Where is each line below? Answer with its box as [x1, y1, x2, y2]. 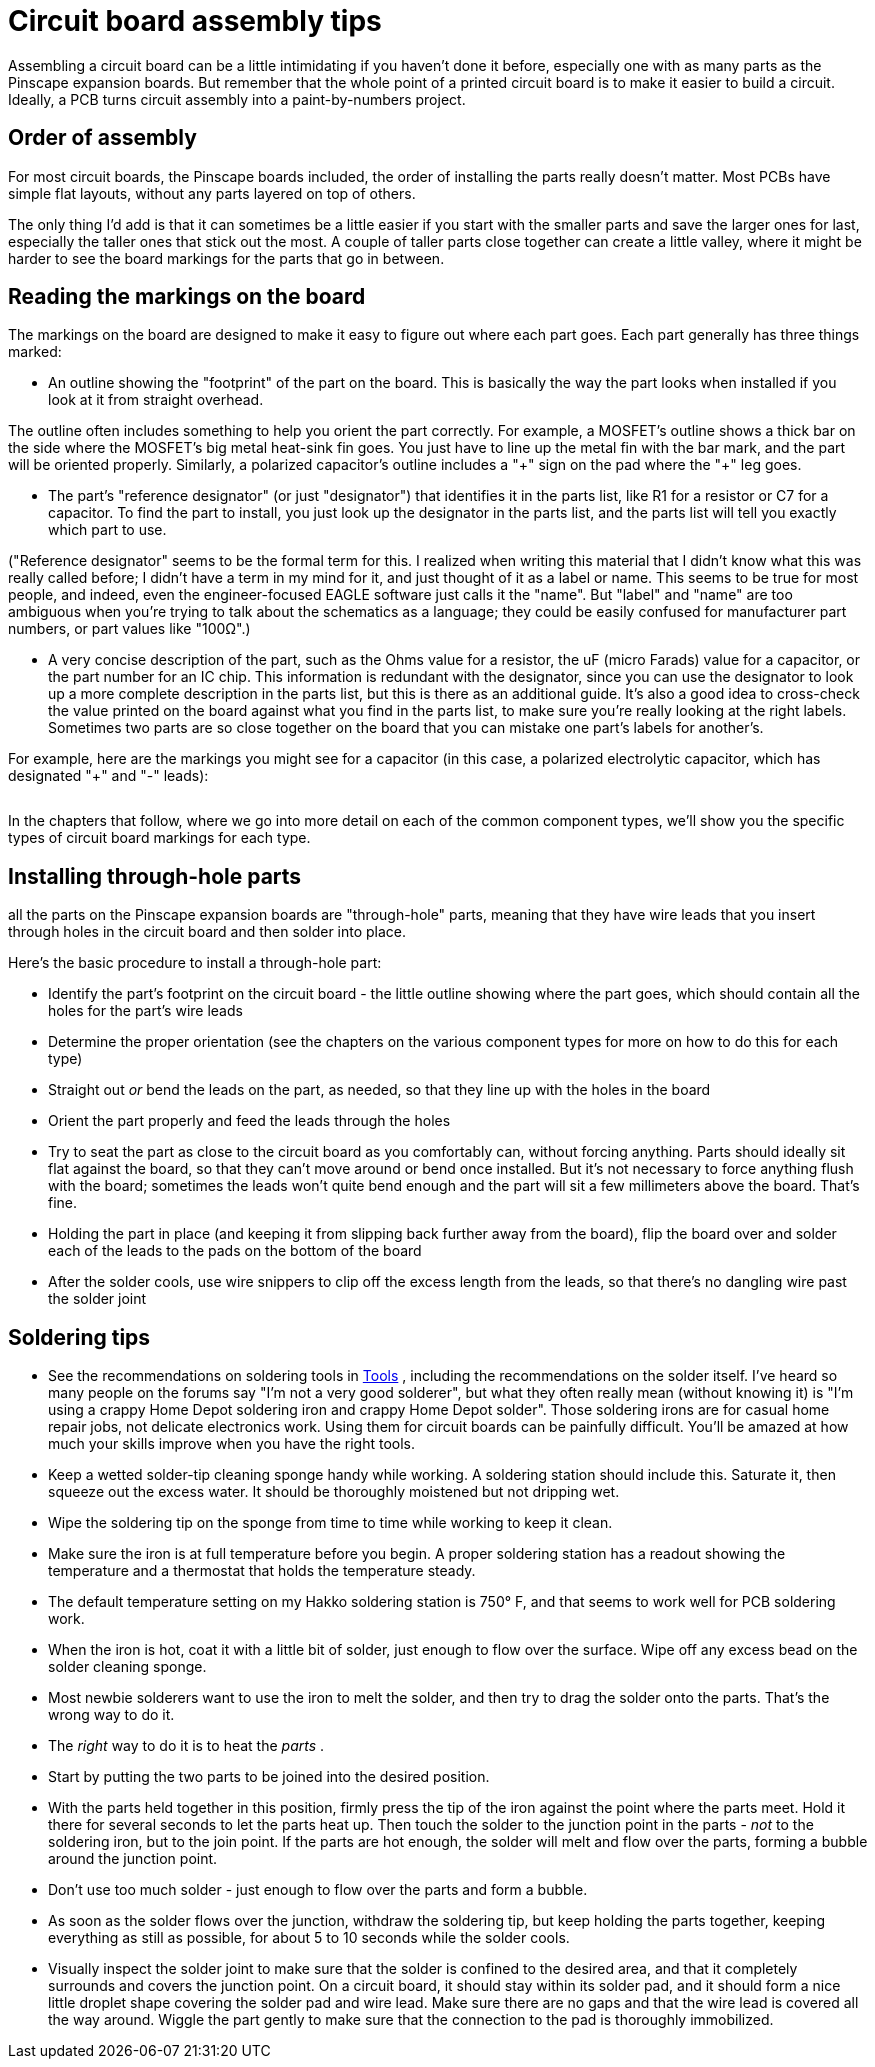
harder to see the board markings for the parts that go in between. [8, 249, 445, 267]
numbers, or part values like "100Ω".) [8, 620, 251, 638]
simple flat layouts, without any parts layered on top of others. [8, 184, 416, 202]
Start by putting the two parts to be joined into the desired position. [48, 1768, 490, 1786]
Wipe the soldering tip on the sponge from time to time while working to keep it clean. [48, 1514, 613, 1532]
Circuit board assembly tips [8, 4, 382, 38]
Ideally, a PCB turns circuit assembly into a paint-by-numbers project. [8, 90, 466, 108]
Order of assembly [8, 125, 197, 151]
